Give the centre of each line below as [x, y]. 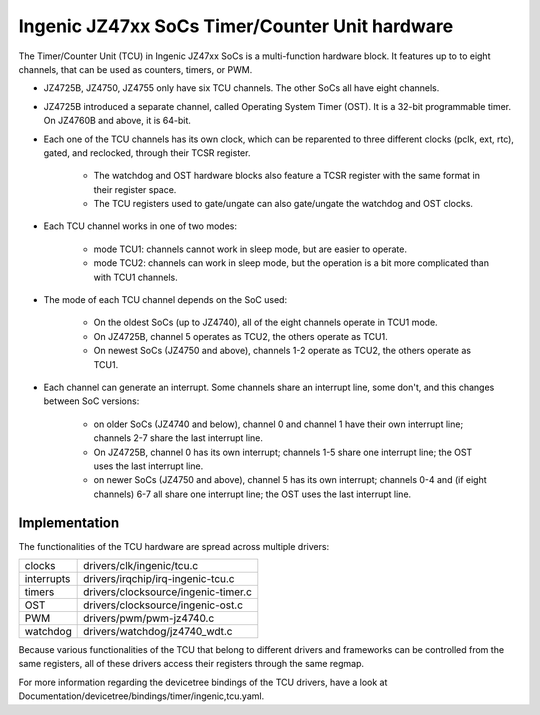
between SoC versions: [91, 401]
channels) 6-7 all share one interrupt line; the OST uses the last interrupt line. [252, 494]
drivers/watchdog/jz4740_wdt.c [158, 631]
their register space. [135, 189]
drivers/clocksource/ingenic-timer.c [167, 592]
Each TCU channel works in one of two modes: [140, 226]
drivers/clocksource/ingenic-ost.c [163, 605]
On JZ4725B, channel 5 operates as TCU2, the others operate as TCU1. [241, 336]
